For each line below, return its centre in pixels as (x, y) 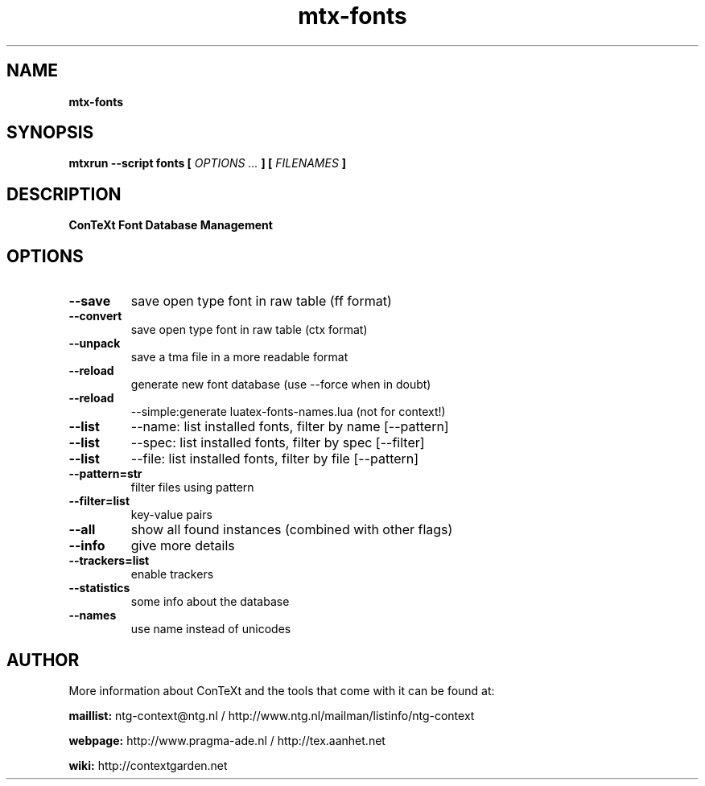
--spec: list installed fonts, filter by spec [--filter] (278, 443)
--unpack (95, 344)
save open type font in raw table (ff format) (261, 301)
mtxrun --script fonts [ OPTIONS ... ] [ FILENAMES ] (208, 163)
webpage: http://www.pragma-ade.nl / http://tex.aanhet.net (227, 740)
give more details (183, 546)
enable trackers (172, 574)
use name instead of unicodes (211, 629)
